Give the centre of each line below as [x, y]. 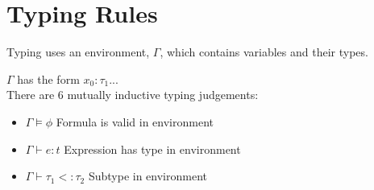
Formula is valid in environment [135, 121]
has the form [48, 78]
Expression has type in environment [152, 149]
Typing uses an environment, [78, 52]
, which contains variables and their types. [264, 52]
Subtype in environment [148, 176]
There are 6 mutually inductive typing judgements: [133, 95]
